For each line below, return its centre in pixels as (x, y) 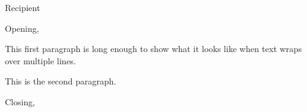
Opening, (22, 28)
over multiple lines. (41, 60)
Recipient (23, 7)
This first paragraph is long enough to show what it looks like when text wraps (153, 49)
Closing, (20, 101)
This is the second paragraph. (61, 81)
